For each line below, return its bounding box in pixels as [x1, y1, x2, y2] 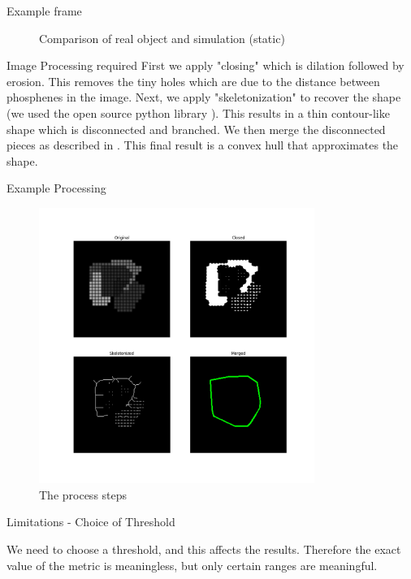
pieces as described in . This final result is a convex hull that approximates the [6, 136, 399, 153]
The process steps [39, 486, 128, 503]
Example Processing [6, 179, 106, 197]
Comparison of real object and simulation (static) [39, 29, 285, 46]
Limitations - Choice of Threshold [6, 513, 175, 530]
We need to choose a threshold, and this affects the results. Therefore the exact [6, 540, 401, 557]
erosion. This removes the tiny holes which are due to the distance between [6, 72, 380, 89]
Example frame [6, 2, 82, 19]
